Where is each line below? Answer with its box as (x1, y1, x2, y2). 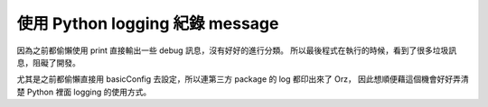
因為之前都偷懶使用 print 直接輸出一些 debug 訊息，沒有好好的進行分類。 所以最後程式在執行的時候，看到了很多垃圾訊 (16, 45, 457, 56)
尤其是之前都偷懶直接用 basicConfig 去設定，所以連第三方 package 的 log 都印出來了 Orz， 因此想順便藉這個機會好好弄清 (16, 74, 469, 85)
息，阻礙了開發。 (16, 57, 80, 67)
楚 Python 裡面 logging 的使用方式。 (16, 86, 152, 97)
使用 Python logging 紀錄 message (16, 13, 279, 33)
